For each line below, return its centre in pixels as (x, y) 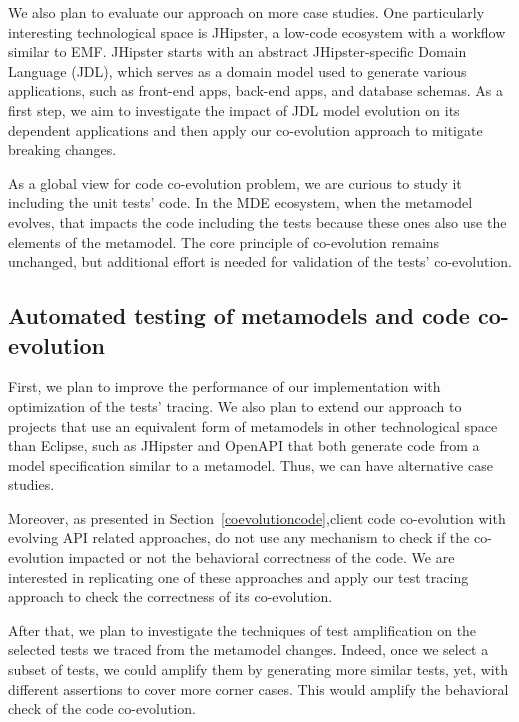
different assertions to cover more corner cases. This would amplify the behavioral (258, 688)
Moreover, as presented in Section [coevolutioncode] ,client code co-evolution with (257, 517)
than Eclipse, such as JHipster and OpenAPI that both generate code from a (244, 445)
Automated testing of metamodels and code (239, 315)
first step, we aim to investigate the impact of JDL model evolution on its (234, 109)
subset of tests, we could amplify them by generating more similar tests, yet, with (258, 669)
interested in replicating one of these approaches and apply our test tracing (238, 576)
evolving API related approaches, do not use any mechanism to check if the (239, 537)
